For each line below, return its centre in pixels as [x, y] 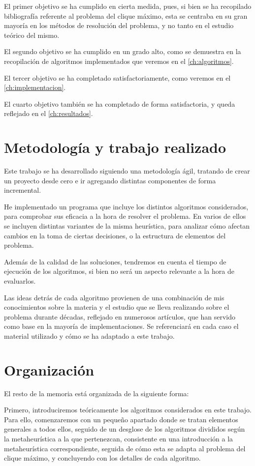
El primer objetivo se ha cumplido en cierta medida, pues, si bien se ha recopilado [128, 6]
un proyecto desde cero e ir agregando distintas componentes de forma [110, 180]
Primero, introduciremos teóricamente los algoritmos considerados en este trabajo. [128, 410]
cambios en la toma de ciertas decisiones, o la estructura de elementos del [115, 235]
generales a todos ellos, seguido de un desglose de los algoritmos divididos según [125, 429]
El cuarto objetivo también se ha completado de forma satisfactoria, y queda [120, 103]
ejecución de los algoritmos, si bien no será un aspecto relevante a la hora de [119, 271]
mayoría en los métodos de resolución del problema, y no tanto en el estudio [119, 25]
